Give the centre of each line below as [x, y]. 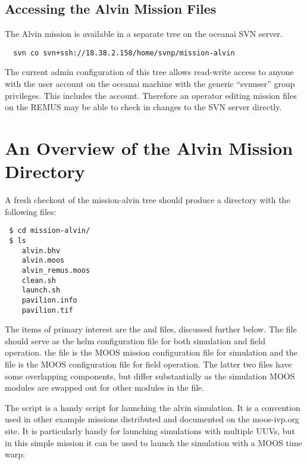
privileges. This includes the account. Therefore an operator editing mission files [151, 95]
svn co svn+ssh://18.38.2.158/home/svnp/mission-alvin [124, 53]
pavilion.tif [47, 310]
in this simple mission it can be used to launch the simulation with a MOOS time [153, 442]
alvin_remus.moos [56, 270]
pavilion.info [49, 300]
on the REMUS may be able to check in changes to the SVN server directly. [143, 107]
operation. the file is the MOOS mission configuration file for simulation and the [151, 352]
